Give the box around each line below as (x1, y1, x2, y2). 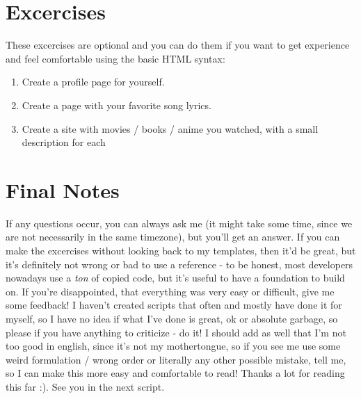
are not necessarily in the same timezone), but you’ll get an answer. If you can (6, 229, 340, 244)
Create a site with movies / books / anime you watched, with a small (22, 121, 319, 136)
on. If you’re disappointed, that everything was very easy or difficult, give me (6, 284, 335, 298)
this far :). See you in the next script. (6, 379, 165, 393)
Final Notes (6, 175, 120, 204)
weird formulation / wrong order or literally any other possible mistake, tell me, (6, 352, 346, 366)
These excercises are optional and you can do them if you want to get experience (6, 38, 350, 52)
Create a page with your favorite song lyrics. (22, 97, 211, 112)
